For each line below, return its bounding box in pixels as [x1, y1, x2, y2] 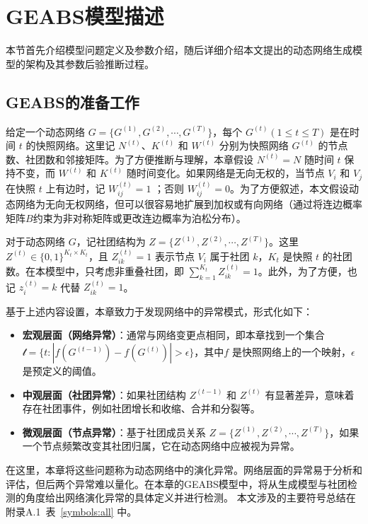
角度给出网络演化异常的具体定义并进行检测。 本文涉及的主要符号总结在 [25, 490, 356, 505]
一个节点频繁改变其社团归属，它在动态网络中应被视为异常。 [22, 438, 300, 453]
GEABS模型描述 [6, 1, 164, 30]
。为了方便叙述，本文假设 [230, 180, 350, 195]
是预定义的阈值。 [22, 363, 102, 378]
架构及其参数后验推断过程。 [25, 56, 154, 71]
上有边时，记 [45, 180, 105, 195]
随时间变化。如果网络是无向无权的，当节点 [126, 165, 325, 180]
